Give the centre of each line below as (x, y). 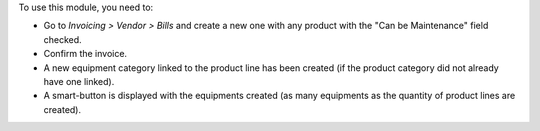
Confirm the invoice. (85, 54)
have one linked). (79, 81)
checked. (62, 39)
